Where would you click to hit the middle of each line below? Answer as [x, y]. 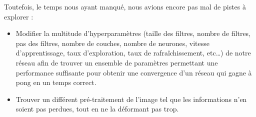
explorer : [19, 16]
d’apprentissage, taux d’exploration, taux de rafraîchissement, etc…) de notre [133, 53]
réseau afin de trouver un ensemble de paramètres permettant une [117, 62]
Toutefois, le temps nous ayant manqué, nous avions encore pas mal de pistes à [125, 6]
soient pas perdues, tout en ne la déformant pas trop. [97, 109]
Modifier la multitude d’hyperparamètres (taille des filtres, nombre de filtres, [133, 33]
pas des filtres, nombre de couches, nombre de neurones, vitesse [112, 43]
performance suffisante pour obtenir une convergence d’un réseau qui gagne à [134, 72]
